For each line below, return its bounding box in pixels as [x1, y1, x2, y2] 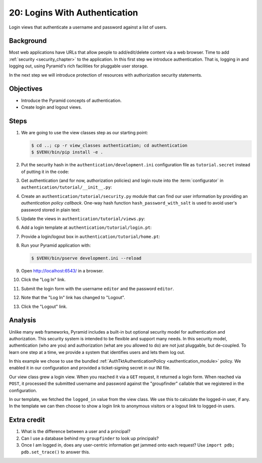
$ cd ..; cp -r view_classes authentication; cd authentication [31, 143, 188, 148]
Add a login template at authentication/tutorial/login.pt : [21, 224, 152, 230]
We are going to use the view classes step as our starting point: [21, 129, 148, 135]
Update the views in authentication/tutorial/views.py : [21, 216, 146, 222]
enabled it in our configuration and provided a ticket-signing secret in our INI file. [9, 365, 171, 371]
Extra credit [9, 416, 45, 424]
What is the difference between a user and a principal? [21, 429, 131, 434]
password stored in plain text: [21, 207, 81, 213]
